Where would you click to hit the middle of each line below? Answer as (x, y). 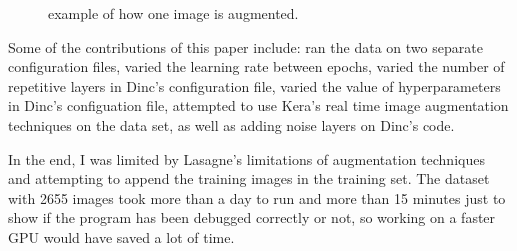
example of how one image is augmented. (173, 13)
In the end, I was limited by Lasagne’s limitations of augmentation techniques (246, 158)
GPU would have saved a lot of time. (121, 236)
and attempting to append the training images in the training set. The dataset (249, 178)
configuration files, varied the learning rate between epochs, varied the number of (256, 66)
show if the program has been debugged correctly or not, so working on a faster (252, 217)
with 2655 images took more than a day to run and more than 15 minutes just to (257, 197)
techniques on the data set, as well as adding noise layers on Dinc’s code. (231, 124)
